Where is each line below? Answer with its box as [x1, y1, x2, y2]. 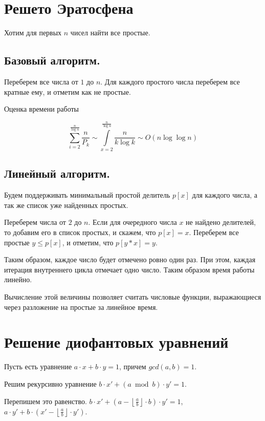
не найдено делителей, [186, 217, 256, 227]
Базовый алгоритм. [4, 52, 100, 68]
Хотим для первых [4, 27, 62, 38]
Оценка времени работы [4, 103, 79, 114]
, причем [119, 361, 146, 372]
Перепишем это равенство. [4, 395, 87, 406]
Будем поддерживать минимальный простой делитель [4, 190, 170, 200]
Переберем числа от [4, 217, 66, 227]
